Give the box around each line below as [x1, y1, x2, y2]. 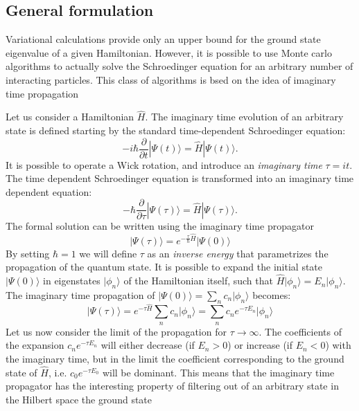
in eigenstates [43, 273, 100, 288]
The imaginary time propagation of [6, 287, 155, 302]
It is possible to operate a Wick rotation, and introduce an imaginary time [6, 157, 322, 172]
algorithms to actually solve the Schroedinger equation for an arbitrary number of [6, 59, 353, 73]
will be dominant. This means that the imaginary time [102, 365, 335, 379]
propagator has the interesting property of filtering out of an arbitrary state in [6, 378, 339, 393]
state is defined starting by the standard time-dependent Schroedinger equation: [6, 122, 346, 137]
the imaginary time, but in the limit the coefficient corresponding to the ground [6, 351, 344, 365]
